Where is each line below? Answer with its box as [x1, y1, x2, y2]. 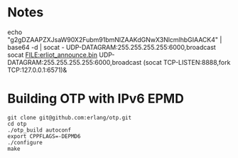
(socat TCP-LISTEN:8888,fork [143, 58, 231, 66]
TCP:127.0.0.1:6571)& [7, 65, 67, 74]
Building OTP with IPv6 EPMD [7, 90, 185, 107]
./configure [7, 139, 43, 146]
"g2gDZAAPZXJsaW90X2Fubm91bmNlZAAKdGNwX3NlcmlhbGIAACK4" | [7, 35, 222, 43]
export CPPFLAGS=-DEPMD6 [7, 132, 81, 139]
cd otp [7, 120, 27, 127]
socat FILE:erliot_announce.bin [7, 51, 98, 59]
